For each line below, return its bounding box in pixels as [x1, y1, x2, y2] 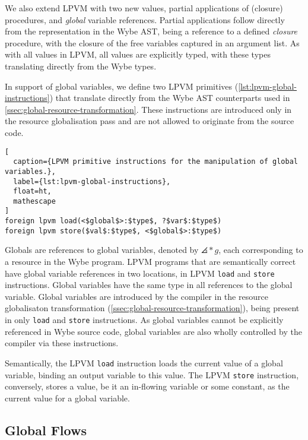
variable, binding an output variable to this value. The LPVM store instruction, [5, 368, 299, 381]
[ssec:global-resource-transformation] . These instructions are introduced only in [5, 103, 292, 115]
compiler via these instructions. [5, 337, 119, 349]
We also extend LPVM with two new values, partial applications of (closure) [5, 2, 283, 14]
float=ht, [13, 187, 52, 196]
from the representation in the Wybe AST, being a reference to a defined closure [5, 25, 298, 37]
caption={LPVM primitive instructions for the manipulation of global [13, 157, 298, 166]
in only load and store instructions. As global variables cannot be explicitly [5, 314, 284, 326]
